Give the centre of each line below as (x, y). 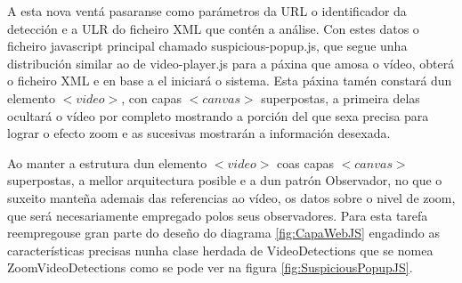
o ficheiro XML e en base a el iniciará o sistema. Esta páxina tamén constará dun (230, 81)
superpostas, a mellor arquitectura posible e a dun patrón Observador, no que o (225, 180)
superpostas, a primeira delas (340, 97)
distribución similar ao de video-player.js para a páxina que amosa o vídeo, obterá (231, 63)
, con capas (151, 97)
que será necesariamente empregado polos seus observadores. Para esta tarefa (218, 215)
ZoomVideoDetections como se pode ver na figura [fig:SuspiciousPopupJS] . (210, 267)
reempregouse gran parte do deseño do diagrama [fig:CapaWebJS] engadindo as (223, 233)
